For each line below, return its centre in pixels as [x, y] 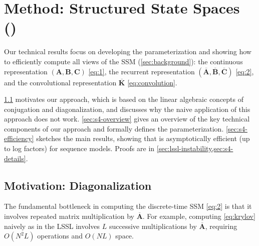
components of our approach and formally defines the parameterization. [114, 128]
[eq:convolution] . [152, 82]
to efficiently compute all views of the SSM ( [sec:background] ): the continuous [123, 61]
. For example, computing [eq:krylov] [199, 216]
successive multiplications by [153, 226]
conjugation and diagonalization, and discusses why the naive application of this [127, 109]
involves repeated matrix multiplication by [69, 216]
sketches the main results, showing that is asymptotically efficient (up [143, 138]
